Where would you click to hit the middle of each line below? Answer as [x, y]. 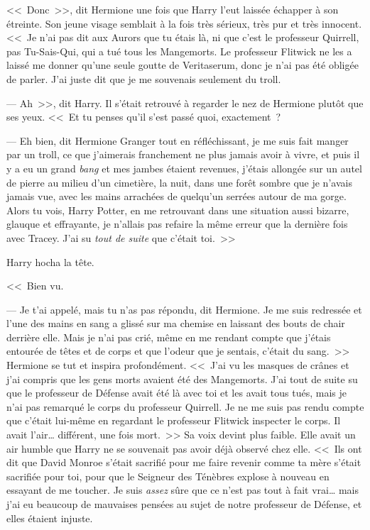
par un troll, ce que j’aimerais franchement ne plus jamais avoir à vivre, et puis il [183, 154]
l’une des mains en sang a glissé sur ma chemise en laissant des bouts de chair [176, 323]
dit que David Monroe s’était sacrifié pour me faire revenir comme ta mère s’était [184, 462]
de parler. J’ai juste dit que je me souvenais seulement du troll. [144, 78]
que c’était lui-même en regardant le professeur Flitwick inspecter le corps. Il [174, 420]
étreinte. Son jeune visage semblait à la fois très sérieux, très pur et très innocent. [184, 23]
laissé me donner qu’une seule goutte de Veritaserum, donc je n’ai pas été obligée [183, 65]
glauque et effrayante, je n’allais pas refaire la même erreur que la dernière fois [177, 224]
